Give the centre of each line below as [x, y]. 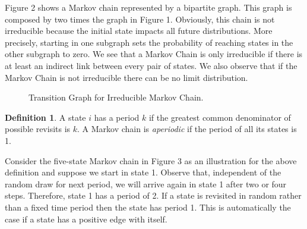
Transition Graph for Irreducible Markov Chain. [116, 97]
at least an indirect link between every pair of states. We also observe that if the [151, 65]
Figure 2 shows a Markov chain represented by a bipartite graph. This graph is [148, 7]
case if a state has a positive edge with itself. [86, 219]
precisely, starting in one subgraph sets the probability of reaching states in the [149, 42]
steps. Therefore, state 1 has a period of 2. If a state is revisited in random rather [153, 195]
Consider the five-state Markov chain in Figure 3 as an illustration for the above [151, 160]
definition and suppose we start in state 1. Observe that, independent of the [143, 172]
